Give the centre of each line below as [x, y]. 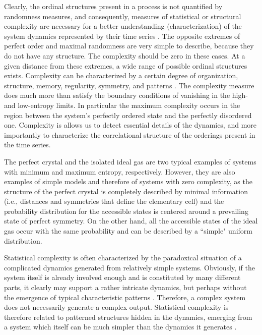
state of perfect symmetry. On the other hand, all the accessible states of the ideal [131, 221]
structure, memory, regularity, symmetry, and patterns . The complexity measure [129, 85]
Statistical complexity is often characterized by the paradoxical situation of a [123, 258]
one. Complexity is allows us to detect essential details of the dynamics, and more [130, 125]
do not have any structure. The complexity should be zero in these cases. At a [125, 55]
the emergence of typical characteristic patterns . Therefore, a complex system [125, 297]
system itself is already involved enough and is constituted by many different [122, 277]
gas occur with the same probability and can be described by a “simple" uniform [128, 231]
